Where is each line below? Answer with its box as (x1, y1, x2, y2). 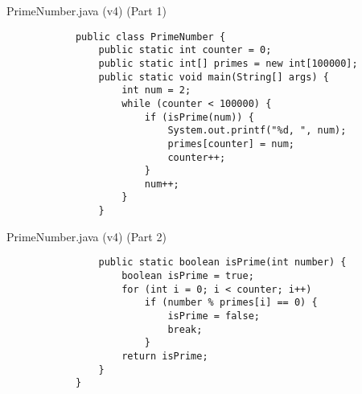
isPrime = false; (167, 310, 260, 322)
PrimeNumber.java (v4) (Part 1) (6, 2, 167, 18)
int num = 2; (121, 84, 191, 96)
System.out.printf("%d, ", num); (167, 125, 347, 137)
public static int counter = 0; (98, 44, 272, 56)
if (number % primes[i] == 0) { (144, 297, 318, 309)
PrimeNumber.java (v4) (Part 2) (6, 228, 167, 244)
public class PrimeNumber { (75, 31, 226, 43)
